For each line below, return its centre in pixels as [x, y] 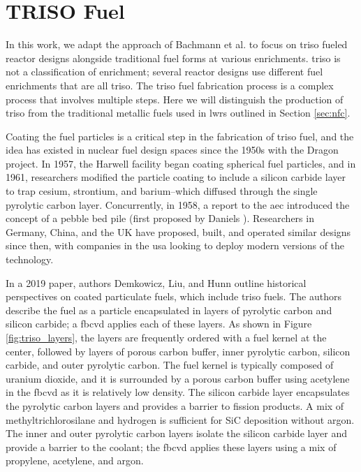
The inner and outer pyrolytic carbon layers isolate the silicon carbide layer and [176, 433]
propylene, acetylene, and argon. [75, 460]
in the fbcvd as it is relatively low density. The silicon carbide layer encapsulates [178, 392]
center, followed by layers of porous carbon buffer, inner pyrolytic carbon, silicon [178, 351]
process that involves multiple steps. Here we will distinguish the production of [175, 99]
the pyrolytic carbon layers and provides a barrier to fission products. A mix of [175, 405]
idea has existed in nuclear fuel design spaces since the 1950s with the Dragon [172, 150]
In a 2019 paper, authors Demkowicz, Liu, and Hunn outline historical [156, 282]
